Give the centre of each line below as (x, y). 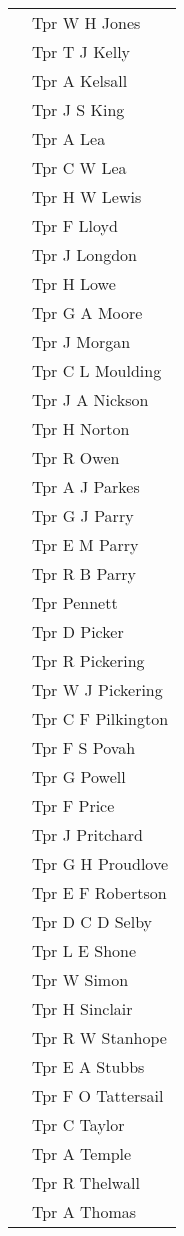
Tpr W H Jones (86, 22)
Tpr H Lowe (74, 283)
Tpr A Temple (82, 1153)
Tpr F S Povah (84, 747)
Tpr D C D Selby (92, 921)
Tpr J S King (78, 109)
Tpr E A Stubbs (88, 1066)
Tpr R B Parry (84, 573)
